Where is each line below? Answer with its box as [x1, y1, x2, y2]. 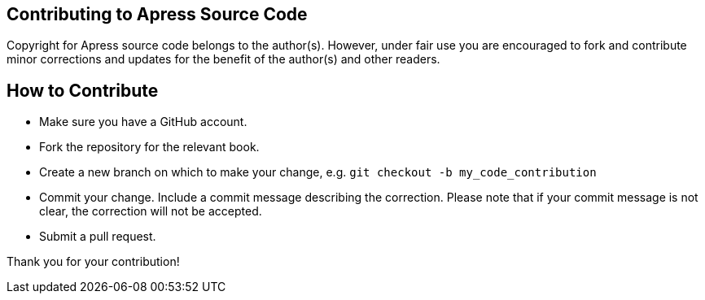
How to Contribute [7, 80, 159, 101]
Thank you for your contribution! [7, 254, 180, 269]
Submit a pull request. [39, 229, 156, 244]
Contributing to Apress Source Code [7, 4, 308, 24]
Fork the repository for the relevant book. [39, 140, 260, 154]
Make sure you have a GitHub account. [39, 115, 247, 129]
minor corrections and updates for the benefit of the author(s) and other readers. [7, 52, 440, 67]
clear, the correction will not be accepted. [39, 204, 262, 219]
